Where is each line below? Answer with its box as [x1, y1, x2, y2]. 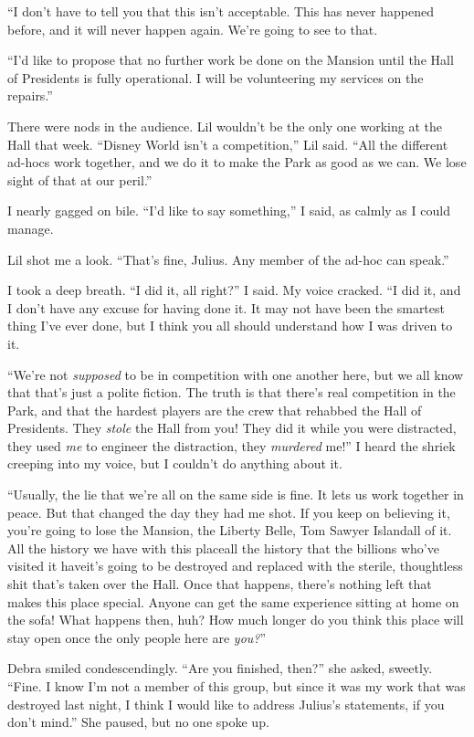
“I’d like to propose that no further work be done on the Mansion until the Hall [7, 50, 454, 69]
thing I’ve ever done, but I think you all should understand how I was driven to [7, 316, 453, 335]
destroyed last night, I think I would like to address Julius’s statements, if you [7, 694, 445, 713]
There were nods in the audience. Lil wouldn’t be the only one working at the [7, 116, 442, 135]
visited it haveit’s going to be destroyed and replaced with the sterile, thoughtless [7, 556, 463, 575]
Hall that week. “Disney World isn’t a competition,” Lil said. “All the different [7, 134, 448, 153]
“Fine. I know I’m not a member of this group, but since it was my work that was [7, 677, 466, 695]
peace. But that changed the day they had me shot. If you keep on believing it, [7, 502, 450, 521]
